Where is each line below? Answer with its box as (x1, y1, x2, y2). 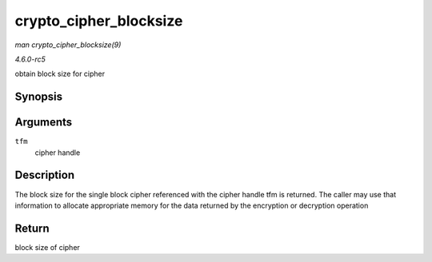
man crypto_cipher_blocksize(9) (14, 40, 122, 50)
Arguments (14, 116, 73, 129)
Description (14, 169, 75, 182)
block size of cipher (14, 242, 80, 252)
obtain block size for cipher (14, 69, 106, 79)
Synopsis (14, 90, 63, 104)
